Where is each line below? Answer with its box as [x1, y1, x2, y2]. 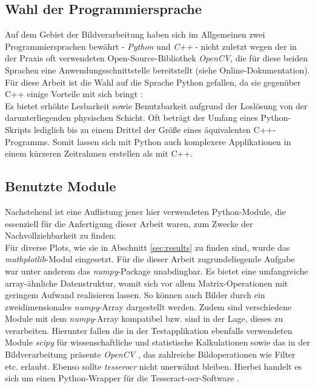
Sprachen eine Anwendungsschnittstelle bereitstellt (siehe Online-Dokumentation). [5, 63, 310, 76]
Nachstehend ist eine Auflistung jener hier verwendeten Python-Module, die [5, 205, 286, 217]
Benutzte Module [5, 177, 116, 196]
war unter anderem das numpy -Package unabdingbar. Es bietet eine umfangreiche [5, 264, 308, 277]
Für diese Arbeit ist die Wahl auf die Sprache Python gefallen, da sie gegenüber [5, 75, 301, 88]
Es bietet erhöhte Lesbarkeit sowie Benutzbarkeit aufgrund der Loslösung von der [5, 99, 308, 112]
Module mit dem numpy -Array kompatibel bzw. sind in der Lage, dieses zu [5, 312, 283, 325]
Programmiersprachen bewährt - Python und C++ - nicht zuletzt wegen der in [5, 39, 297, 52]
